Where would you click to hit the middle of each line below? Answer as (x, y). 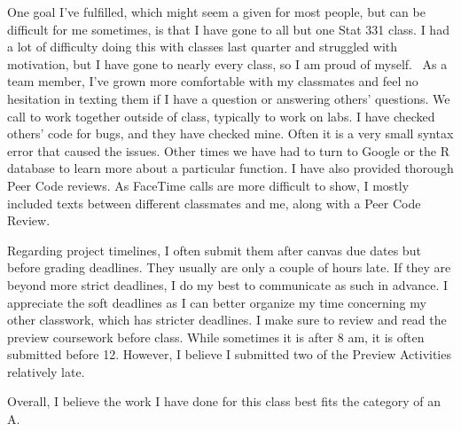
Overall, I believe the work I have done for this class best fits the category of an (224, 401)
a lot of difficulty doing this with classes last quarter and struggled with (203, 47)
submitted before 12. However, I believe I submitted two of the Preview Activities (229, 354)
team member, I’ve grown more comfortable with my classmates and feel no (213, 81)
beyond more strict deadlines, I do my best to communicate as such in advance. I (228, 284)
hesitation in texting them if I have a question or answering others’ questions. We (229, 98)
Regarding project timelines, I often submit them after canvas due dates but (214, 250)
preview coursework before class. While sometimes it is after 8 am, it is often (216, 337)
